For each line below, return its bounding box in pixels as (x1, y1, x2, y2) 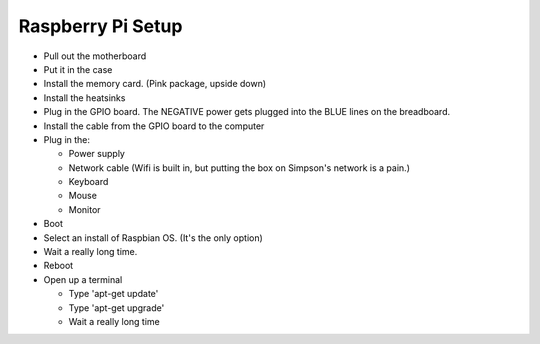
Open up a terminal (43, 273, 123, 285)
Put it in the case (43, 63, 113, 75)
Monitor (68, 203, 101, 215)
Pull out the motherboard (43, 50, 147, 62)
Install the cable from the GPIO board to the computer (43, 120, 265, 132)
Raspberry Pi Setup (18, 15, 183, 37)
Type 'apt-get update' (68, 288, 159, 300)
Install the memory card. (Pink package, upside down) (43, 78, 267, 90)
